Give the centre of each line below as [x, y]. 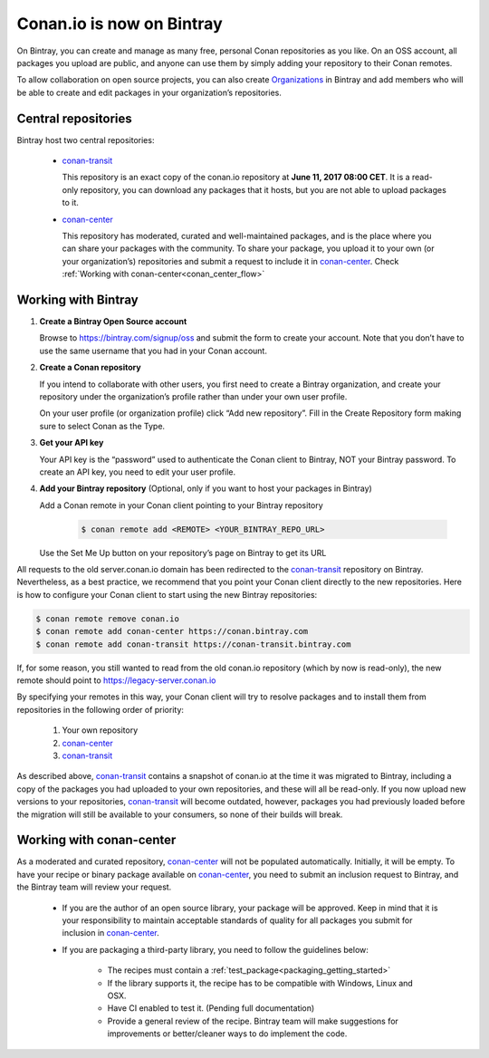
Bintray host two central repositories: [86, 139]
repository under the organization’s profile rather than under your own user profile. [193, 397]
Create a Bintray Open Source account [113, 322]
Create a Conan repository [90, 368]
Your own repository [100, 730]
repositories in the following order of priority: [101, 709]
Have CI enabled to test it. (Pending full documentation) [211, 1008]
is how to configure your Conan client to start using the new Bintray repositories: [167, 594]
